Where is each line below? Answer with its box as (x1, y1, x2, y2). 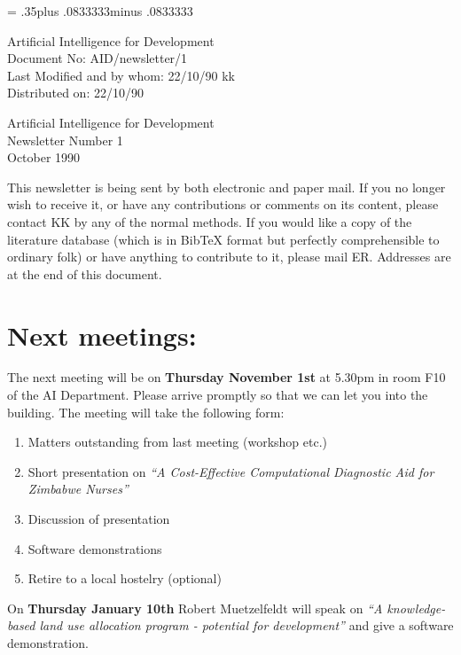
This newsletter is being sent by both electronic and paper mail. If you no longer (7, 177, 446, 196)
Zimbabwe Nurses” (27, 480, 129, 498)
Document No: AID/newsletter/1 (7, 49, 188, 67)
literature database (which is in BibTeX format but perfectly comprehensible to (7, 230, 440, 248)
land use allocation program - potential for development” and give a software (39, 616, 454, 635)
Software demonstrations (27, 539, 162, 558)
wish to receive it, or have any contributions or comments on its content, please (7, 195, 439, 214)
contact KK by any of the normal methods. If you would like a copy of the (7, 212, 412, 230)
